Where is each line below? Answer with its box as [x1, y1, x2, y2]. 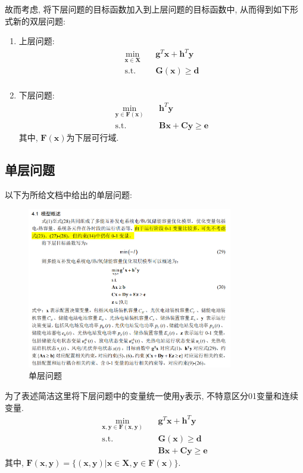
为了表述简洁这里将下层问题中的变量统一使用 [5, 389, 180, 401]
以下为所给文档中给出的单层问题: [5, 188, 132, 200]
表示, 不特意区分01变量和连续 [185, 389, 299, 401]
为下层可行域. [66, 131, 119, 143]
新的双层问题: [13, 14, 65, 27]
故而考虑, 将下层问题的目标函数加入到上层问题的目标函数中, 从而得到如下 [5, 3, 290, 15]
